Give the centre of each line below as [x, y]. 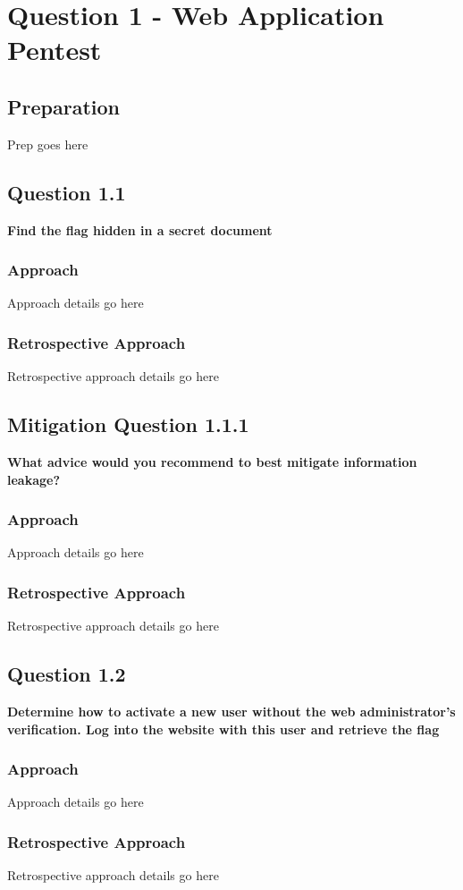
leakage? [34, 479]
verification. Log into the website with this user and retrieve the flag [223, 729]
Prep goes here [48, 144]
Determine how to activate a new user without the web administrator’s [231, 711]
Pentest [55, 50]
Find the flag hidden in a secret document [140, 229]
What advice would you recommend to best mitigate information [212, 461]
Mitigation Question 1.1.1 [128, 424]
